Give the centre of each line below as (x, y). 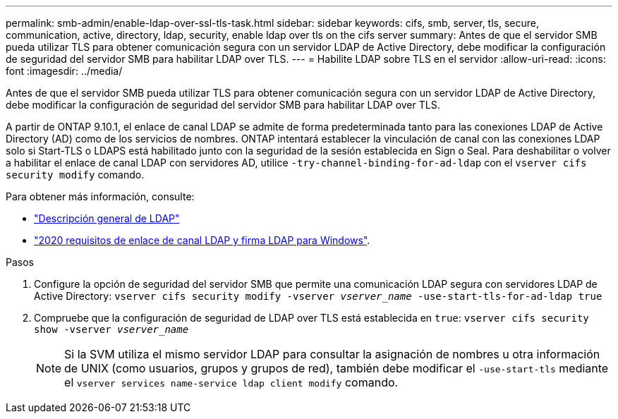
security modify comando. (75, 175)
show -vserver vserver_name (111, 329)
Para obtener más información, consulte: (100, 196)
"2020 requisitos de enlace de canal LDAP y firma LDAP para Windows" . (202, 240)
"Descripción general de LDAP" (107, 218)
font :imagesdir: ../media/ (64, 71)
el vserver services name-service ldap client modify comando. (231, 382)
